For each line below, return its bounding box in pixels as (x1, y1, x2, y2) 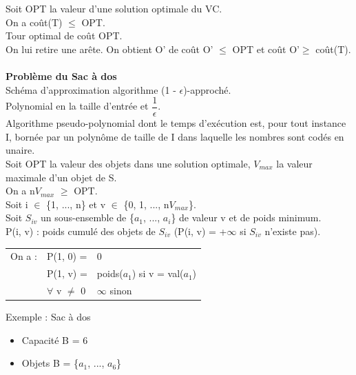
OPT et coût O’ (232, 41, 300, 56)
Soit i (6, 196, 28, 211)
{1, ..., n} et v (46, 196, 106, 211)
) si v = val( (132, 266, 184, 281)
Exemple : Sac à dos (6, 310, 91, 324)
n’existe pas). (264, 223, 321, 238)
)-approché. (183, 82, 231, 97)
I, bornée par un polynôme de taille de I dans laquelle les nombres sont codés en (6, 129, 344, 143)
